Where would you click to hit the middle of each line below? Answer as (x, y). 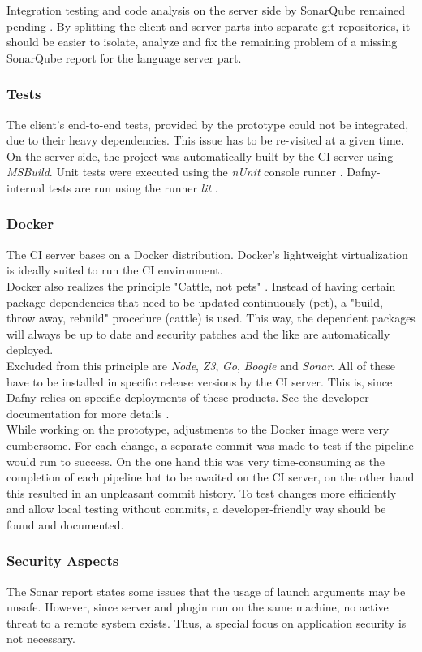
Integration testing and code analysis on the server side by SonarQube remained (206, 10)
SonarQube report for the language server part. (124, 57)
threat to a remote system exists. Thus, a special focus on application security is (207, 622)
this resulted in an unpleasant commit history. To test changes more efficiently (202, 492)
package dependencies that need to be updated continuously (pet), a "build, (195, 302)
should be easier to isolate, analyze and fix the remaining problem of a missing (202, 42)
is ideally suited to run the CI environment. (115, 270)
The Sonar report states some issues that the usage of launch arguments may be (206, 591)
